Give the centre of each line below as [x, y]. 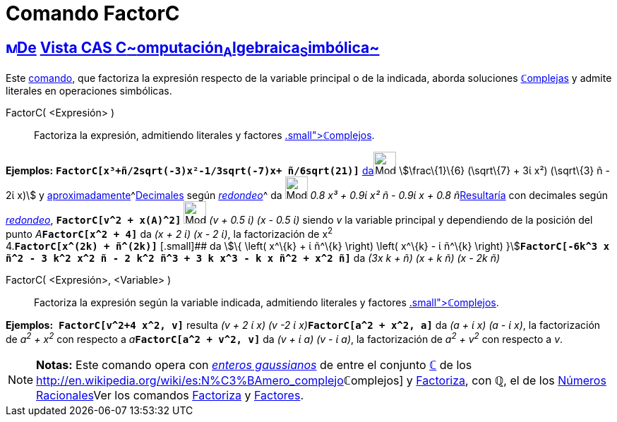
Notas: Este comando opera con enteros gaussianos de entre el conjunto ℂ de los [254, 364]
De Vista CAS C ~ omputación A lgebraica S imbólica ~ [198, 49]
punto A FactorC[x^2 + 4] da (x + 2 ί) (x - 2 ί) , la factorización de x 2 [169, 233]
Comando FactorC [93, 13]
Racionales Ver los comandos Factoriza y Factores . [170, 395]
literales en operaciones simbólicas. [89, 91]
